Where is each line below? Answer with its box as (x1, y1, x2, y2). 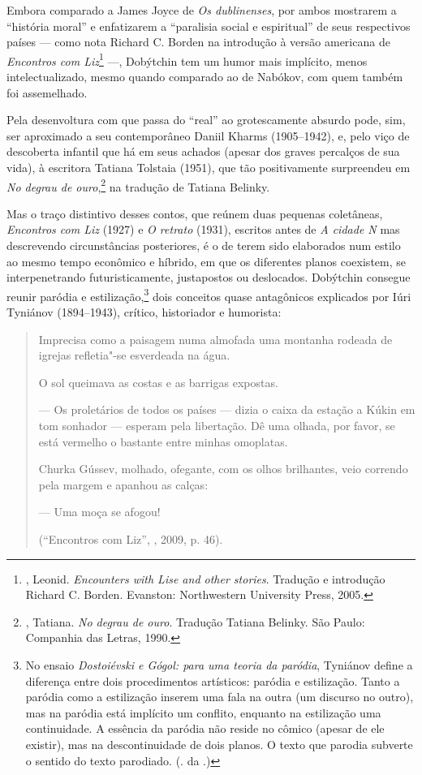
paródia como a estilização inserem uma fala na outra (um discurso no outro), (25, 688, 414, 705)
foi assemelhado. (6, 84, 88, 101)
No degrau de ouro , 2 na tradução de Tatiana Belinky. (6, 175, 270, 195)
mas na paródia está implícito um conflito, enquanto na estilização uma (25, 704, 381, 721)
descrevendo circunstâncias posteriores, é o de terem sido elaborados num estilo (6, 237, 401, 254)
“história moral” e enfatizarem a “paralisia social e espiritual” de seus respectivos (6, 17, 411, 34)
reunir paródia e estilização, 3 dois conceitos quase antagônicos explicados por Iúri (6, 285, 411, 304)
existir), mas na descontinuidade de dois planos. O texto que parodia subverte (25, 735, 413, 752)
